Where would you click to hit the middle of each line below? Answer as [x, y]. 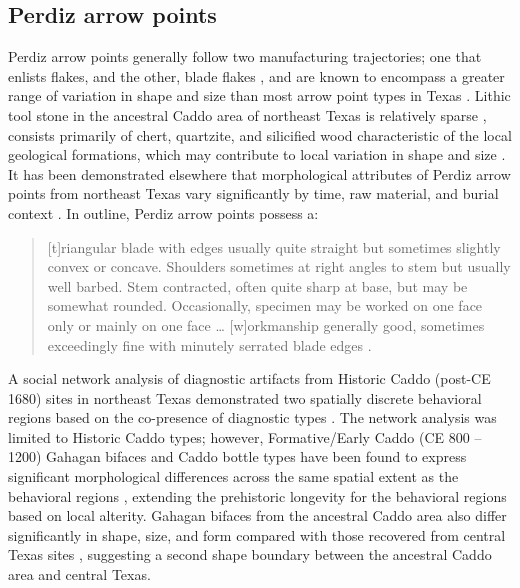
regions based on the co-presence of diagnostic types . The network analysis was [252, 417]
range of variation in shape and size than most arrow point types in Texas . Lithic [259, 95]
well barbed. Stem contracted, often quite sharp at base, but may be [257, 285]
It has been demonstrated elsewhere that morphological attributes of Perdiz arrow [259, 173]
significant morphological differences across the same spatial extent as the [233, 476]
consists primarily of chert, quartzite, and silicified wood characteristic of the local [260, 134]
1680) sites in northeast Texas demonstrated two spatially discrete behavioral [245, 397]
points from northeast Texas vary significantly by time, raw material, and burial [253, 193]
